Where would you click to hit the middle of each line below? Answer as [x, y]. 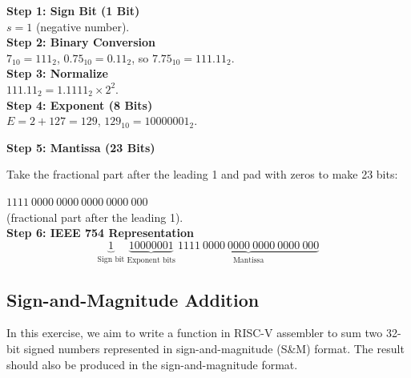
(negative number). [83, 26]
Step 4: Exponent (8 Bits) [80, 105]
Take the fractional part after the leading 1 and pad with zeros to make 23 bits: [202, 174]
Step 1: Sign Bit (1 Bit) [73, 10]
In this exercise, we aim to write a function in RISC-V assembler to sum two [195, 333]
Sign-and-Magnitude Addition [133, 299]
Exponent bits [151, 260]
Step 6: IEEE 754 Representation [100, 233]
